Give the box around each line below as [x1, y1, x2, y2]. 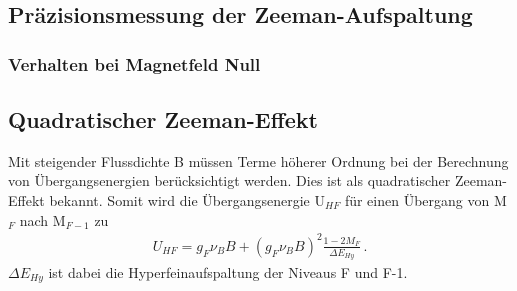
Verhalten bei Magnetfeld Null [8, 51, 261, 76]
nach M [19, 209, 66, 230]
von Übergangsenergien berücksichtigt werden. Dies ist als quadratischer [8, 170, 451, 191]
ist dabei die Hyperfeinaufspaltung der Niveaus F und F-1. [48, 261, 408, 282]
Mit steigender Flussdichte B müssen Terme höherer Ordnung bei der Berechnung [8, 150, 509, 171]
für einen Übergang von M [344, 190, 507, 211]
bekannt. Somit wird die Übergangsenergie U [49, 190, 325, 211]
